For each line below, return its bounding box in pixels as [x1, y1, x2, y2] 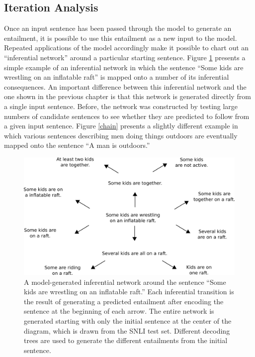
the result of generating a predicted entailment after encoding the [24, 296, 224, 306]
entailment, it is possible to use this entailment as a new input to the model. [4, 32, 237, 43]
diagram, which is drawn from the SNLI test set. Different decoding [24, 325, 230, 336]
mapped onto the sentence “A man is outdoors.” [4, 140, 150, 150]
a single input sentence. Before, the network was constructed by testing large [4, 101, 238, 111]
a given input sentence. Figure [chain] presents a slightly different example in [4, 120, 238, 131]
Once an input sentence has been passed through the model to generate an [4, 23, 232, 33]
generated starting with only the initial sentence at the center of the [24, 315, 232, 326]
